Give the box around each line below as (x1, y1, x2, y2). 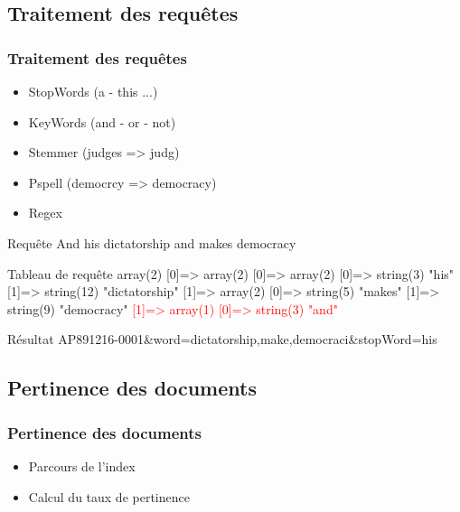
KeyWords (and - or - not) (28, 112, 176, 131)
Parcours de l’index (28, 456, 136, 475)
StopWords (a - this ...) (28, 82, 158, 100)
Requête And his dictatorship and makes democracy (7, 233, 296, 252)
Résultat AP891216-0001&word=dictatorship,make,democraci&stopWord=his (7, 330, 437, 349)
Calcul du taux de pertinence (28, 487, 190, 506)
